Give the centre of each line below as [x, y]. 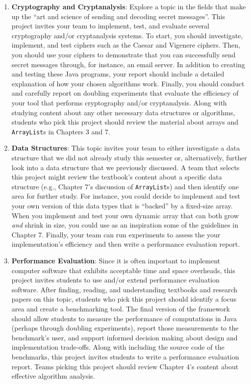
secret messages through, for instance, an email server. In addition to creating [128, 64]
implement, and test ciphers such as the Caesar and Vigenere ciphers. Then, [126, 45]
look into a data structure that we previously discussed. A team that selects [125, 167]
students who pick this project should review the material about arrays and [125, 122]
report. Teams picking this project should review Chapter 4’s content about [125, 366]
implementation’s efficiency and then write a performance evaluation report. [126, 244]
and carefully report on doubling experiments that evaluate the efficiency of [125, 93]
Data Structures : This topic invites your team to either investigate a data [126, 148]
